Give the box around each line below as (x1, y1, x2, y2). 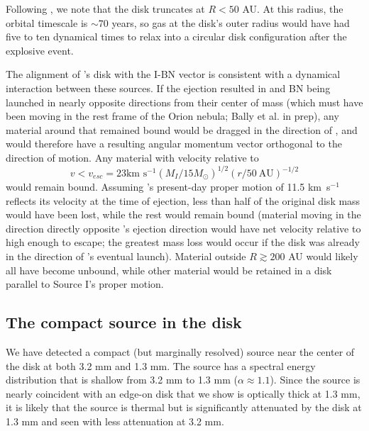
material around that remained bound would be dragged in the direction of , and (6, 122, 358, 137)
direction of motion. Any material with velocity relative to (6, 150, 259, 164)
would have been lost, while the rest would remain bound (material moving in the (6, 207, 361, 222)
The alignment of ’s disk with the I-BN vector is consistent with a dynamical (6, 67, 341, 82)
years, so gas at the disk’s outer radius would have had (111, 15, 350, 30)
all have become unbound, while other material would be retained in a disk (6, 262, 332, 277)
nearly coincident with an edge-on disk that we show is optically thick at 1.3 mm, (6, 386, 360, 401)
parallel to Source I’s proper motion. (6, 276, 164, 291)
